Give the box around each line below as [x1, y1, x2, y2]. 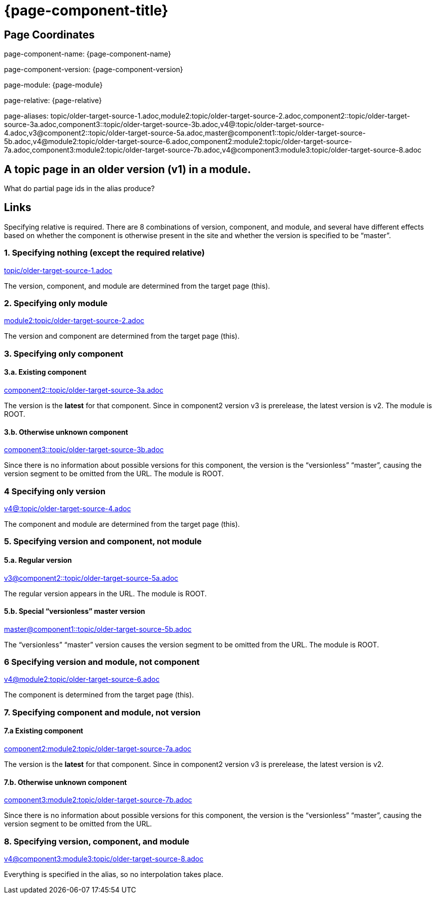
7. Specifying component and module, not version [4, 707, 201, 717]
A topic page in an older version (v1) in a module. [4, 163, 251, 176]
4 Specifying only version [4, 486, 106, 496]
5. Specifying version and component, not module [4, 536, 202, 547]
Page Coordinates [4, 28, 95, 41]
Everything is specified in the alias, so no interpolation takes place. [4, 870, 223, 879]
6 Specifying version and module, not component [4, 657, 200, 667]
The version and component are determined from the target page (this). [4, 332, 240, 341]
